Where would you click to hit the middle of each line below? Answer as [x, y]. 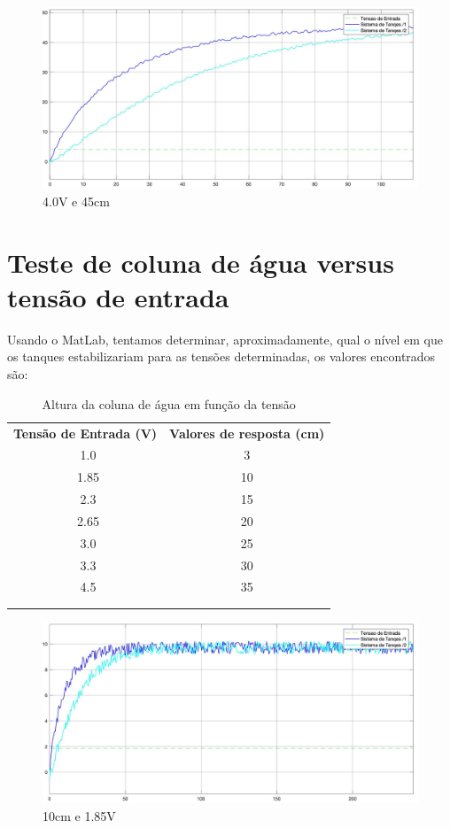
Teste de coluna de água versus [201, 262]
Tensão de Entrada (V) [85, 433]
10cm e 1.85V [79, 815]
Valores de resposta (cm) [247, 433]
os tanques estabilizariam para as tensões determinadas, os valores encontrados [221, 356]
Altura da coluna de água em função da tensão [169, 403]
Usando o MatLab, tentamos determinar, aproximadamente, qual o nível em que [225, 339]
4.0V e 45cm [76, 201]
